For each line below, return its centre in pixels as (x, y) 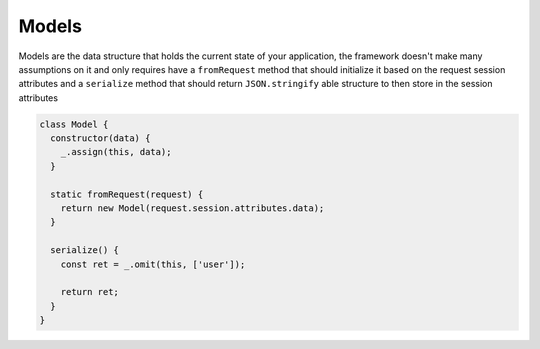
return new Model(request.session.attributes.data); (192, 208)
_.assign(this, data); (116, 152)
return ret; (90, 292)
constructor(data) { (100, 138)
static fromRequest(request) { (127, 194)
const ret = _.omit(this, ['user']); (153, 264)
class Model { (74, 124)
